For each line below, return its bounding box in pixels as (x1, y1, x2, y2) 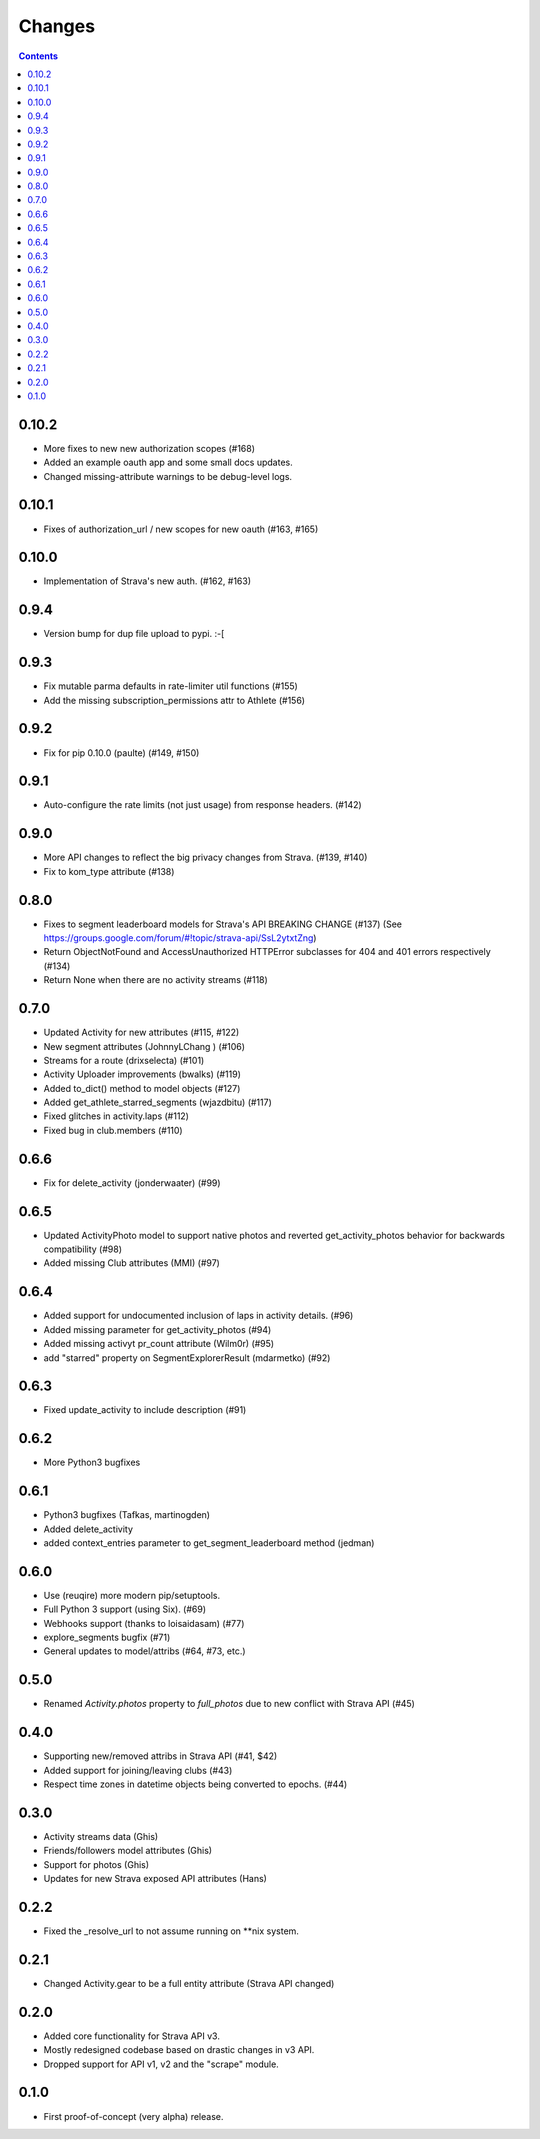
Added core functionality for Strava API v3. (43, 2030, 220, 2042)
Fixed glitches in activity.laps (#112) (43, 1110, 190, 1122)
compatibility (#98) (43, 1243, 123, 1255)
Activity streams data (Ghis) (43, 1830, 159, 1842)
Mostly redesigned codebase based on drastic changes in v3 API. (43, 2044, 315, 2056)
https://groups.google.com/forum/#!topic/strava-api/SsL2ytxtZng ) (43, 932, 317, 944)
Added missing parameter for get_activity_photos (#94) (43, 1323, 272, 1335)
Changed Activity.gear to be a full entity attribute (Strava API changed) (43, 1977, 335, 1989)
